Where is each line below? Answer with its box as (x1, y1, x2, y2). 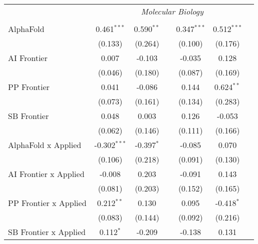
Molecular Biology (140, 5, 203, 17)
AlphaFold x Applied (8, 139, 81, 150)
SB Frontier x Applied (8, 226, 86, 237)
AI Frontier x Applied (8, 168, 84, 179)
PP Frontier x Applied (8, 197, 86, 208)
